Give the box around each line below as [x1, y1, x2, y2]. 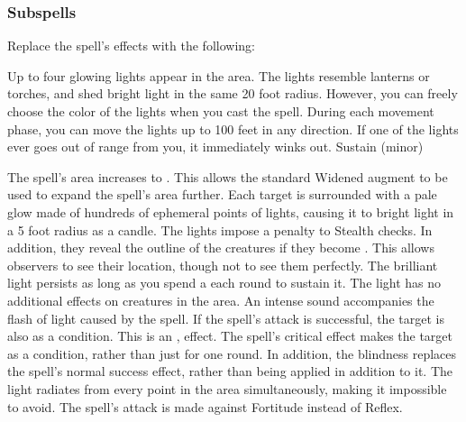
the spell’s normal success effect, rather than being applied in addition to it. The [7, 362, 453, 381]
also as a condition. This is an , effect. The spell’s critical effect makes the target [7, 326, 453, 345]
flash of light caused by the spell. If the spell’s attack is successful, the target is [7, 308, 444, 327]
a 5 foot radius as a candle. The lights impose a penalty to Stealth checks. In [7, 220, 433, 239]
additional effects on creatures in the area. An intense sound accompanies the [7, 290, 434, 309]
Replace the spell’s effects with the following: [7, 36, 255, 55]
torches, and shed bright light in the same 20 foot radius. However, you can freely [7, 84, 458, 103]
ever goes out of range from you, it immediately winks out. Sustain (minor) [7, 137, 424, 156]
